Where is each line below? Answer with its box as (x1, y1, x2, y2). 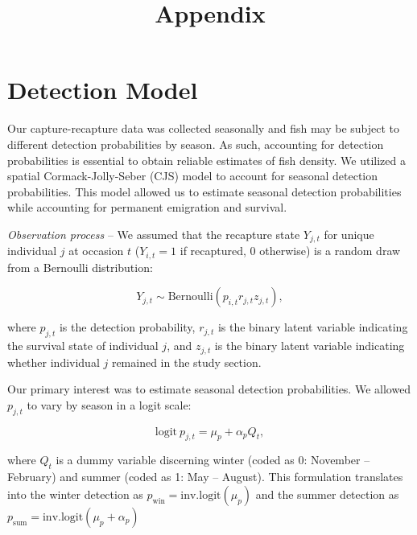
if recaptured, (180, 242, 246, 259)
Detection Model (7, 73, 198, 106)
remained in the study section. (111, 353, 262, 370)
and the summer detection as (255, 485, 399, 502)
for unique (324, 225, 374, 242)
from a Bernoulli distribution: (7, 258, 153, 275)
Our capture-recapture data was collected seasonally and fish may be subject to (7, 120, 400, 137)
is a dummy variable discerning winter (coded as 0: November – (56, 451, 370, 468)
